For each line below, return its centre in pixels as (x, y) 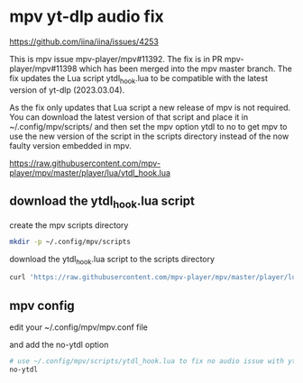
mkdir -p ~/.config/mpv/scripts (70, 242)
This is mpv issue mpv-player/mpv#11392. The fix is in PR (116, 59)
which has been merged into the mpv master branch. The (186, 68)
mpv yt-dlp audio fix (87, 17)
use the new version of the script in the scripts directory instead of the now (149, 136)
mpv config (42, 305)
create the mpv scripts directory (69, 225)
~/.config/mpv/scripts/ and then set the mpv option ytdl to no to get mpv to (148, 126)
